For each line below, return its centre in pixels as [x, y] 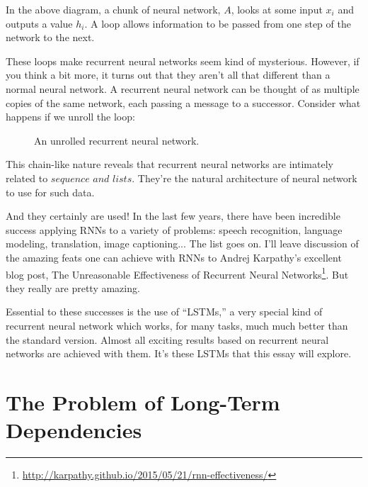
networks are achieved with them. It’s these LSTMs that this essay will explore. [179, 353]
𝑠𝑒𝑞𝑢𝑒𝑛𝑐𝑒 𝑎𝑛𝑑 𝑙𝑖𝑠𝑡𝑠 [91, 179]
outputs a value [39, 23]
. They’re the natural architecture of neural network [245, 178]
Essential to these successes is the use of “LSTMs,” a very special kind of [164, 312]
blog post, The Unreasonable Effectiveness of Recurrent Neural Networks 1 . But [177, 273]
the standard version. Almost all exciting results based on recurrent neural [167, 339]
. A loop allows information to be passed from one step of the [218, 23]
